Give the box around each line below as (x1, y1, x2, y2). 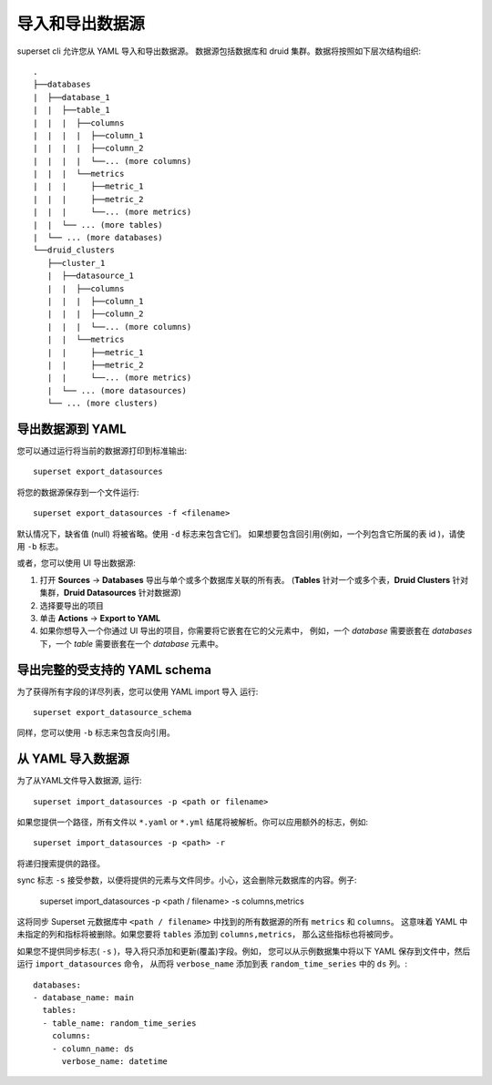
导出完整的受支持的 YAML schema (16, 661, 211, 678)
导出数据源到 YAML (16, 421, 127, 436)
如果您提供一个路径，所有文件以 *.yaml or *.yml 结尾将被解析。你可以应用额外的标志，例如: (16, 816, 369, 828)
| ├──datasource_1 (46, 271, 135, 281)
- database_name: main (33, 992, 135, 1002)
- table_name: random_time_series (42, 1018, 197, 1029)
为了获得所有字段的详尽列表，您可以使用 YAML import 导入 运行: (16, 686, 259, 697)
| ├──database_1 (33, 92, 110, 102)
